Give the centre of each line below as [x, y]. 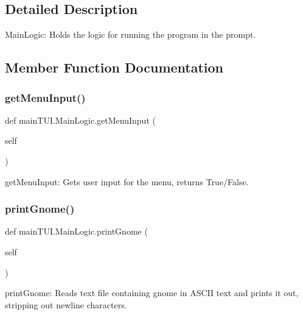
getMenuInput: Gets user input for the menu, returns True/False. [127, 181]
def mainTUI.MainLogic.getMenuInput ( [80, 120]
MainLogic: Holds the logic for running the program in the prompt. [131, 34]
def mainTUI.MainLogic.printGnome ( [76, 231]
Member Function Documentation [114, 67]
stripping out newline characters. [66, 304]
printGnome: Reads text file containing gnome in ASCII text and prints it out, [152, 293]
